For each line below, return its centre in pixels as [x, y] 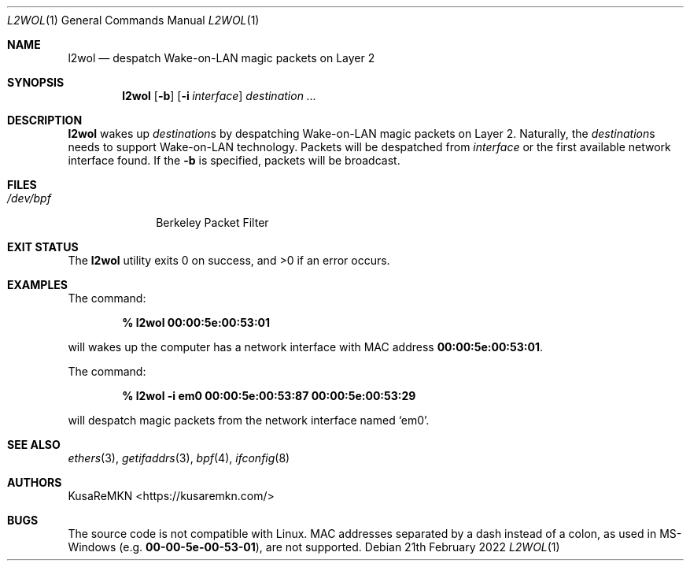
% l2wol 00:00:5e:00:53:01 [196, 322]
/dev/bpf [29, 198]
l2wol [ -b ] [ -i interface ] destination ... [219, 96]
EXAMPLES [37, 285]
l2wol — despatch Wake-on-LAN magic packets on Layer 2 [221, 58]
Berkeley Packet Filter [212, 222]
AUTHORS [35, 482]
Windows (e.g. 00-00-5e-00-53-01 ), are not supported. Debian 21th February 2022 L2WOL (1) [314, 547]
